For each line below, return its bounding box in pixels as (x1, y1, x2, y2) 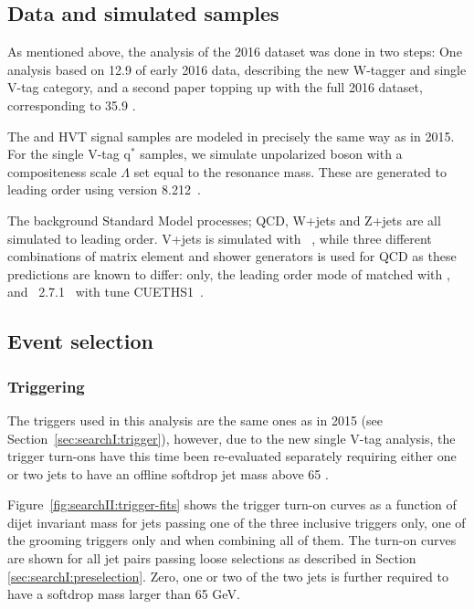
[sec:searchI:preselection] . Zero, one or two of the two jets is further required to (7, 566, 448, 585)
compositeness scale (7, 162, 117, 181)
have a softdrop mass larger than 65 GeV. (7, 584, 240, 604)
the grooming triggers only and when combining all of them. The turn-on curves (7, 530, 457, 550)
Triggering (7, 374, 85, 397)
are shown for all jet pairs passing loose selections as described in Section (7, 549, 416, 568)
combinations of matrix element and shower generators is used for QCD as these (7, 247, 457, 266)
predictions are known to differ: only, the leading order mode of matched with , (7, 264, 450, 283)
